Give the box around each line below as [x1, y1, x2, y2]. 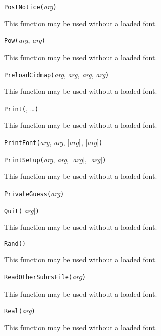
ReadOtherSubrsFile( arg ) [4, 271, 86, 282]
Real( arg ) [4, 305, 35, 316]
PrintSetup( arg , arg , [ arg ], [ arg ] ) [4, 154, 106, 164]
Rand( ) [4, 239, 26, 247]
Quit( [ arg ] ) [4, 205, 39, 215]
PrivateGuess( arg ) [4, 187, 64, 198]
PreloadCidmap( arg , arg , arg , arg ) [4, 69, 109, 79]
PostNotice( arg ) [4, 1, 57, 11]
